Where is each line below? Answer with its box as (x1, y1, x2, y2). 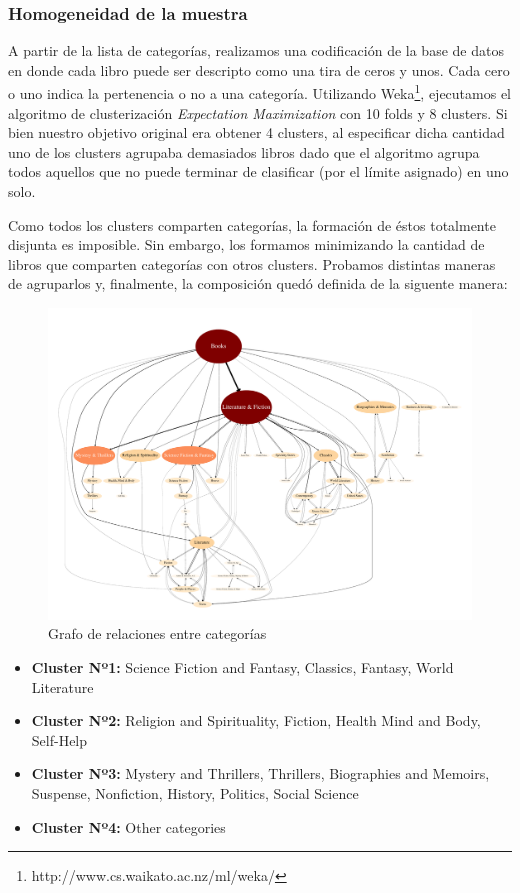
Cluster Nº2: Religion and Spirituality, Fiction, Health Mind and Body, (31, 710, 481, 731)
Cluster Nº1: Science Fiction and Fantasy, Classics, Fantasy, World (31, 656, 454, 677)
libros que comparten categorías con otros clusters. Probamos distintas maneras (8, 253, 496, 274)
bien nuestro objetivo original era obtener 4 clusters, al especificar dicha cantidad (8, 122, 505, 143)
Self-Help (31, 729, 88, 750)
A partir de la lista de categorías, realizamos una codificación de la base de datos (8, 40, 504, 61)
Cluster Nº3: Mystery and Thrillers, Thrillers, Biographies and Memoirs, (31, 763, 490, 784)
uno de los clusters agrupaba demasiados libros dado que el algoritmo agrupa (8, 141, 480, 162)
